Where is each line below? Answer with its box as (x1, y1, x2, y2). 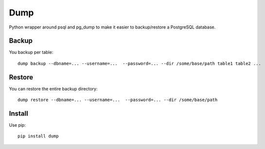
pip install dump (18, 134, 59, 139)
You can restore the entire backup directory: (9, 86, 98, 91)
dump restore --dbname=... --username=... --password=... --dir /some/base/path (18, 97, 218, 103)
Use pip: (9, 122, 26, 128)
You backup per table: (9, 49, 53, 55)
